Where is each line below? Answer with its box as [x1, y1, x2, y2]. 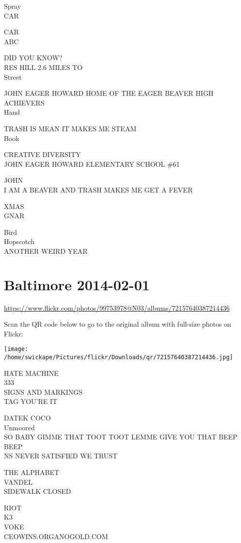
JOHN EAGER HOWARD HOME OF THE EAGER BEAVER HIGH [4, 88, 214, 98]
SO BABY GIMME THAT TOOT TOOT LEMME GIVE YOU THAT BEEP [4, 432, 238, 442]
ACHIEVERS [4, 97, 45, 107]
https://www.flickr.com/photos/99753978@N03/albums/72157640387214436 [4, 302, 230, 313]
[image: [4, 346, 29, 353]
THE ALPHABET [4, 467, 60, 477]
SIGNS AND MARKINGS [4, 386, 82, 397]
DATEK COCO [4, 413, 51, 423]
